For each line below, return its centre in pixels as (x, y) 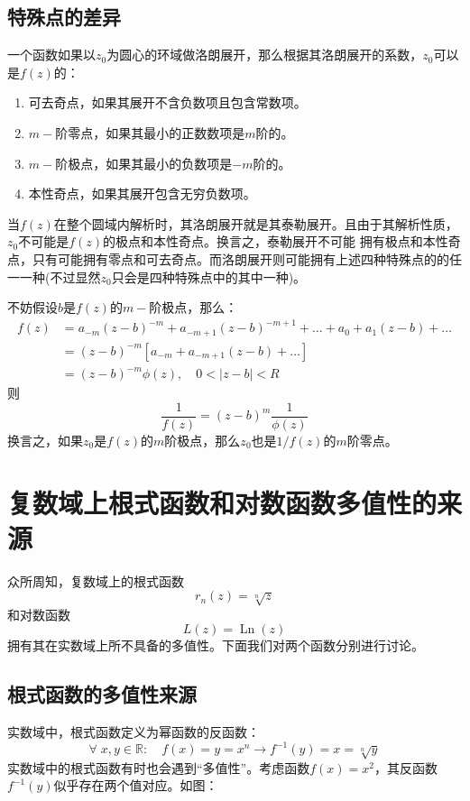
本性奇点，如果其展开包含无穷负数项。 (142, 193)
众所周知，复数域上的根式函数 (96, 580)
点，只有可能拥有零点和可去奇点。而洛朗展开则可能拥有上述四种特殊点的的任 (235, 258)
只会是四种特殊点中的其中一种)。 (209, 276)
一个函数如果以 (51, 55)
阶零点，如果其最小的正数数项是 (150, 132)
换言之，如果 (45, 440)
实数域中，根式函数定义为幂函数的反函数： (134, 732)
